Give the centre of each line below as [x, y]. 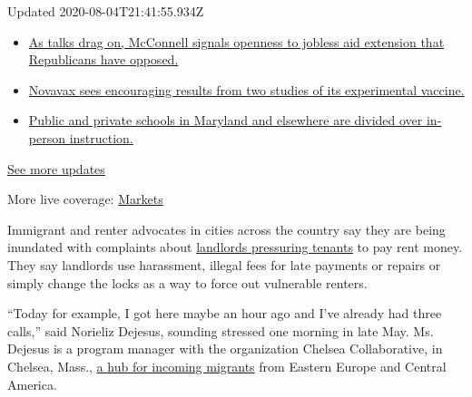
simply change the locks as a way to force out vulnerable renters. [187, 282]
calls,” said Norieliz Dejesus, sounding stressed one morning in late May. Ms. [221, 330]
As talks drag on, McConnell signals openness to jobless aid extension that [236, 41]
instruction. [101, 137]
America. [32, 384]
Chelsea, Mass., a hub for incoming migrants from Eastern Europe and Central [227, 366]
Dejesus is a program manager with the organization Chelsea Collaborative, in [225, 349]
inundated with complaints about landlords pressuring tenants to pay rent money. [235, 247]
